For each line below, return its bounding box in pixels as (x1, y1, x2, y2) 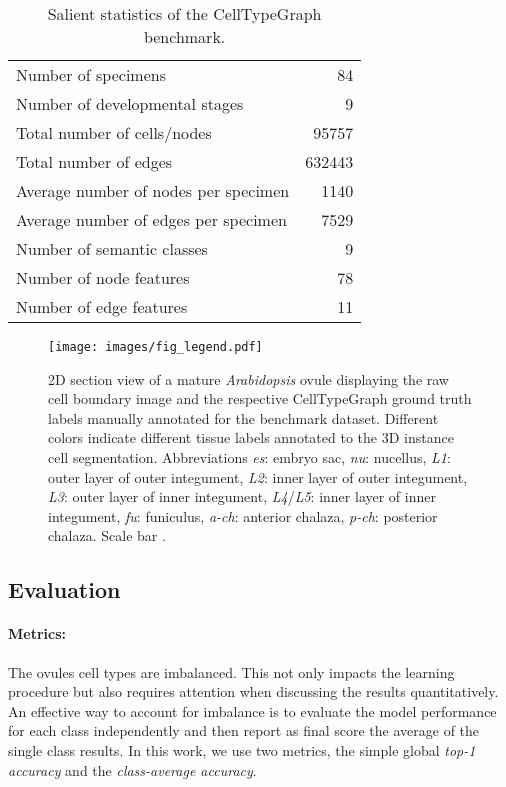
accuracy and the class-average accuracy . (8, 759, 257, 780)
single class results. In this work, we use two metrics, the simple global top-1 (8, 739, 476, 760)
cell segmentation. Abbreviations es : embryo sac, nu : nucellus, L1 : (48, 447, 451, 468)
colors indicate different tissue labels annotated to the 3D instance (48, 427, 454, 448)
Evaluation (8, 574, 121, 605)
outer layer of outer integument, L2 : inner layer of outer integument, (48, 466, 468, 487)
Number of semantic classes (16, 237, 208, 260)
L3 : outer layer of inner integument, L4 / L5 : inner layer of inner (48, 486, 436, 507)
